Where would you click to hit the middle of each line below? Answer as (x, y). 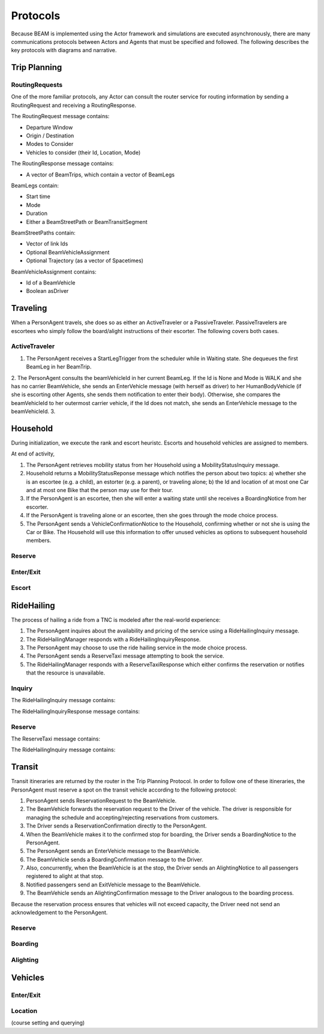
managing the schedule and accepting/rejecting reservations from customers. (122, 817)
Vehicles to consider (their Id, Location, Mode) (83, 152)
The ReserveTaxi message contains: (55, 739)
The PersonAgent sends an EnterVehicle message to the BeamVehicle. (113, 851)
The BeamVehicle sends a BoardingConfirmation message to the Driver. (115, 859)
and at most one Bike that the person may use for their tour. (100, 490)
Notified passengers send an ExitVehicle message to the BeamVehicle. (113, 885)
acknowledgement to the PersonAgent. (59, 913)
